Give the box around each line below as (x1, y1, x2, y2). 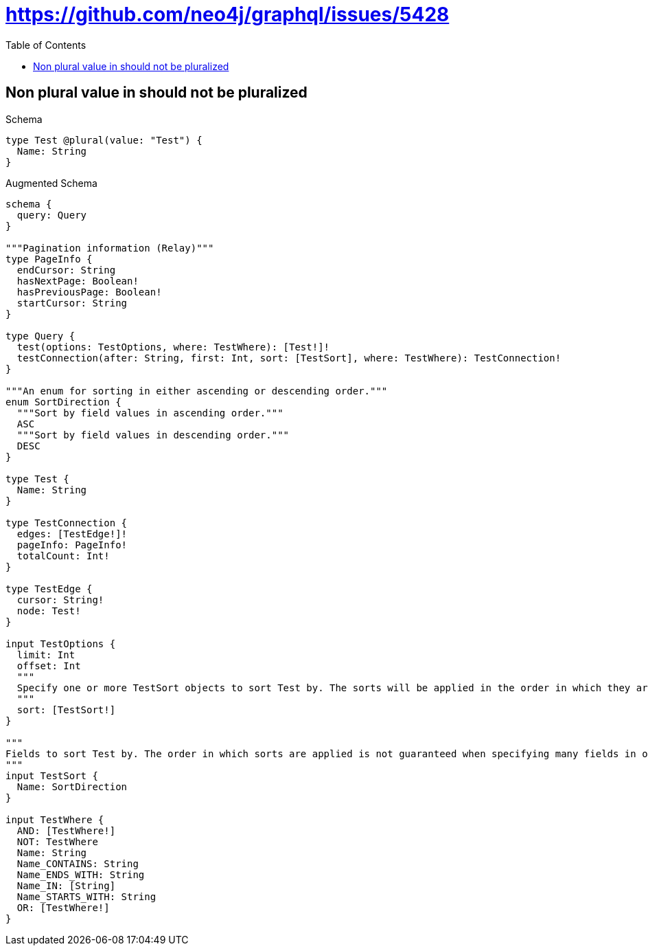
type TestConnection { (5, 517, 128, 528)
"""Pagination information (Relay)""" (5, 242, 214, 254)
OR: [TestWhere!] (16, 902, 110, 913)
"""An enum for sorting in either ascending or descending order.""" (5, 385, 388, 396)
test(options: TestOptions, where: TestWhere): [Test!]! (16, 341, 330, 353)
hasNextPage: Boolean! (16, 275, 139, 287)
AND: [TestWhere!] (16, 825, 116, 836)
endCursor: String (16, 264, 116, 276)
